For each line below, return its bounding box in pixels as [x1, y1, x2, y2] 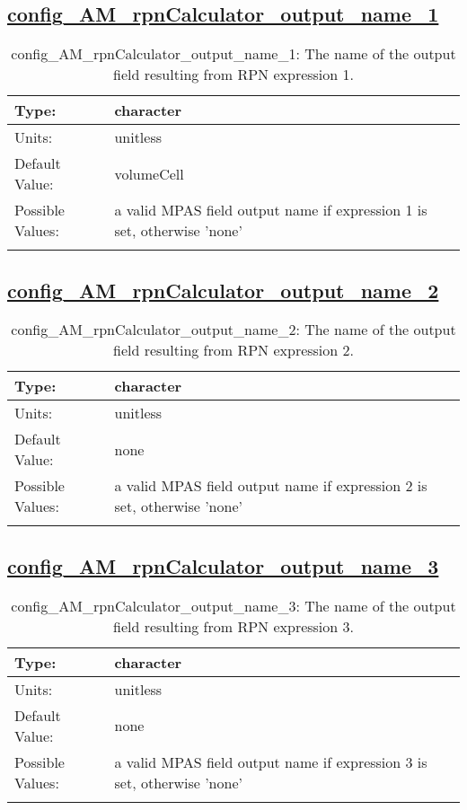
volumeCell [114, 163, 184, 184]
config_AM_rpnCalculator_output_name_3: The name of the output [11, 594, 456, 616]
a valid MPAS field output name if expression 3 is [114, 751, 427, 772]
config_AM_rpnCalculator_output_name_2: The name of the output [11, 319, 456, 340]
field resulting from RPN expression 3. [113, 615, 354, 637]
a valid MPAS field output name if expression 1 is [114, 199, 427, 221]
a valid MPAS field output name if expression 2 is [114, 475, 427, 497]
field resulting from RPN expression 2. [113, 339, 354, 361]
